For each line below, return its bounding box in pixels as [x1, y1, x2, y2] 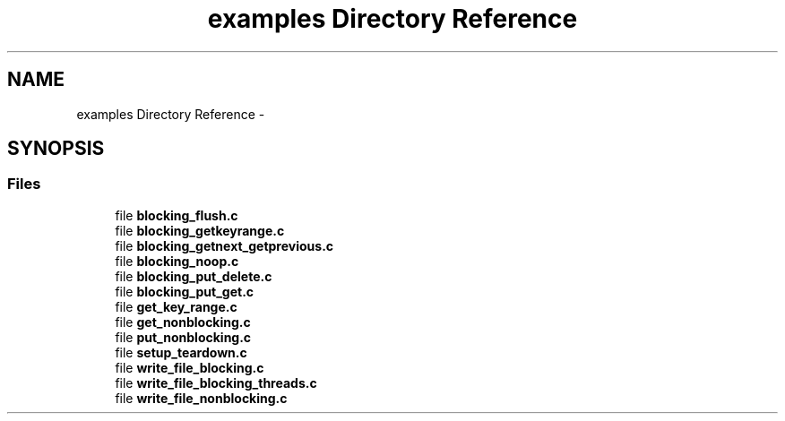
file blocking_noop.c [115, 253, 239, 269]
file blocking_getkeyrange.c [115, 222, 285, 238]
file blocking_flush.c [115, 207, 238, 223]
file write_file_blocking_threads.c [115, 374, 317, 391]
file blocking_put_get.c [115, 283, 254, 299]
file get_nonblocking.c [115, 314, 251, 330]
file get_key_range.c [115, 298, 237, 314]
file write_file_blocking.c [115, 359, 264, 375]
